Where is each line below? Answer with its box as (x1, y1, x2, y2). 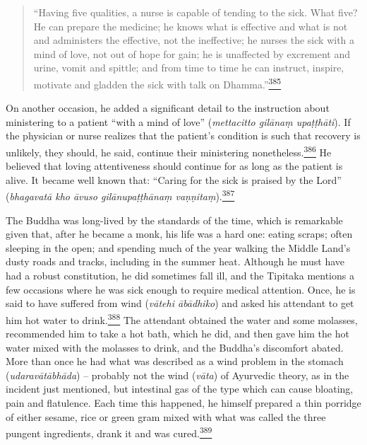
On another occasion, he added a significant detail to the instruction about (6, 100, 330, 115)
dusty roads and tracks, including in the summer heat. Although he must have (6, 254, 345, 269)
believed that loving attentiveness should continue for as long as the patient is (6, 158, 343, 173)
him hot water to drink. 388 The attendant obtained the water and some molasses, (6, 310, 358, 327)
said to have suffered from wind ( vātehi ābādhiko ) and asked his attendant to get (6, 296, 354, 311)
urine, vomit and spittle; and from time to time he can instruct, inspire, (33, 60, 344, 75)
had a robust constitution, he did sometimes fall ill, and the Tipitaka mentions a (6, 268, 354, 283)
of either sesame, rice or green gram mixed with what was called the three (6, 409, 326, 424)
